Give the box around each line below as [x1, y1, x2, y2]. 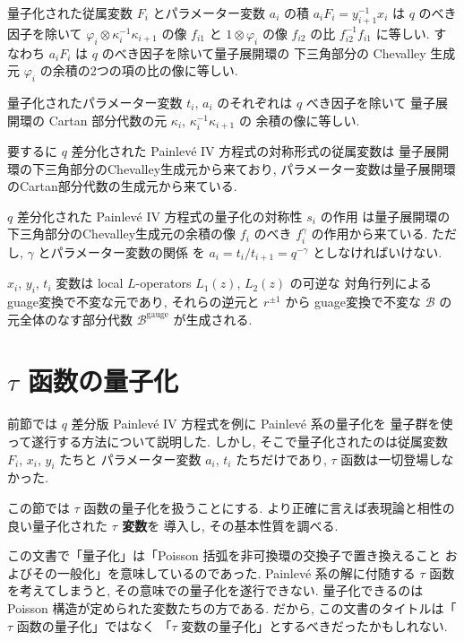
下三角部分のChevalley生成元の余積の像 [7, 224, 236, 243]
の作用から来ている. [311, 224, 428, 243]
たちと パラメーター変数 [59, 449, 202, 468]
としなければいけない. [313, 242, 443, 261]
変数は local [56, 273, 124, 292]
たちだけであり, [236, 449, 327, 468]
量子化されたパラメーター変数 [7, 92, 183, 111]
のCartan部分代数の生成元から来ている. [7, 177, 237, 195]
